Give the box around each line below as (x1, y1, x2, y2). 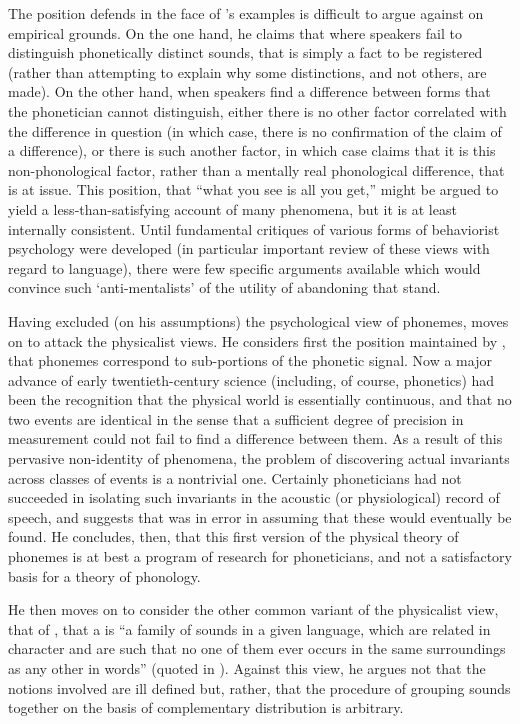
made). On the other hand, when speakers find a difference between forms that (8, 81, 491, 102)
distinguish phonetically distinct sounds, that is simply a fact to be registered (8, 42, 483, 63)
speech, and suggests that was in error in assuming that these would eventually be (8, 506, 512, 527)
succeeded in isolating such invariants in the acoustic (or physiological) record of (8, 487, 500, 508)
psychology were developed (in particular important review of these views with (8, 238, 490, 259)
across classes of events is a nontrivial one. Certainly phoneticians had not (8, 467, 462, 488)
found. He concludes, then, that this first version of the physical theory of (8, 526, 459, 547)
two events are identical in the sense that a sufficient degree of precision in (8, 408, 464, 429)
